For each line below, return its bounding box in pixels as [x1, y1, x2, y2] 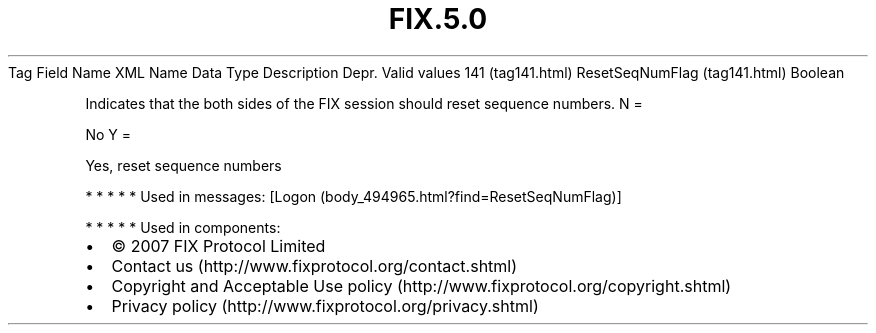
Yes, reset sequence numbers [85, 156, 282, 174]
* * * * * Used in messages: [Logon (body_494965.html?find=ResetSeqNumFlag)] [85, 187, 622, 205]
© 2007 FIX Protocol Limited [111, 235, 326, 256]
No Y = [85, 125, 131, 143]
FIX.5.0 [388, 2, 488, 36]
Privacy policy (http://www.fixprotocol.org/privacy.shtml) [111, 295, 539, 316]
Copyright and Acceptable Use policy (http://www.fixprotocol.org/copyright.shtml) [111, 275, 732, 296]
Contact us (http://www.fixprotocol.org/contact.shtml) [111, 255, 518, 276]
